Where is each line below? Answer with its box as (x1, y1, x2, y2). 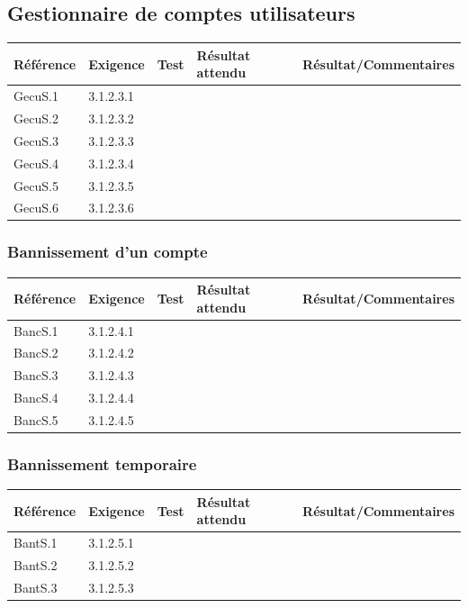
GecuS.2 (13, 108, 58, 127)
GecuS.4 (13, 153, 58, 172)
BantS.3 (13, 577, 58, 596)
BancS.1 (13, 321, 58, 340)
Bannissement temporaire (7, 453, 197, 475)
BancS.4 (13, 388, 58, 407)
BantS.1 (13, 533, 58, 552)
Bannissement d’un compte (7, 240, 208, 263)
